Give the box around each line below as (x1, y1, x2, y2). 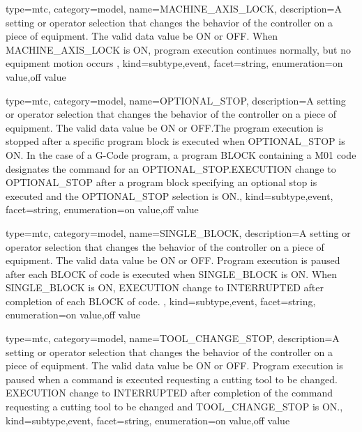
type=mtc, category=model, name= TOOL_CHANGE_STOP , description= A (6, 331, 340, 346)
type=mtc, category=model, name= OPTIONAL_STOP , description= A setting (6, 93, 346, 107)
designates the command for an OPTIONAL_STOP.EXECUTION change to (6, 161, 336, 176)
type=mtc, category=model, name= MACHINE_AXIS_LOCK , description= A (6, 1, 342, 15)
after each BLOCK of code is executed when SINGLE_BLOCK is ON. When (6, 266, 338, 281)
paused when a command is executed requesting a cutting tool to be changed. (6, 371, 338, 386)
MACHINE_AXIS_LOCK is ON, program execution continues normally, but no (6, 42, 351, 56)
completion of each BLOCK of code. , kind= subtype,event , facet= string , (6, 293, 316, 308)
